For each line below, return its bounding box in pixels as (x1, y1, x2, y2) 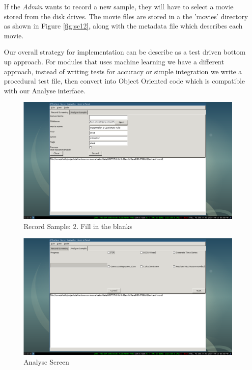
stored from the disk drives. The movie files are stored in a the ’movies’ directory (4, 11, 248, 21)
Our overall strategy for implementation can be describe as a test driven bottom (4, 47, 246, 57)
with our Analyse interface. (4, 85, 85, 95)
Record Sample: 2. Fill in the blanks (24, 221, 133, 231)
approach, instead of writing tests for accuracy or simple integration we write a (4, 66, 242, 76)
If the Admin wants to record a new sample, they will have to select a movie (4, 1, 233, 11)
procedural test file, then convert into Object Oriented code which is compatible (4, 76, 245, 86)
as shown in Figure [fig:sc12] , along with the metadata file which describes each (4, 21, 243, 31)
